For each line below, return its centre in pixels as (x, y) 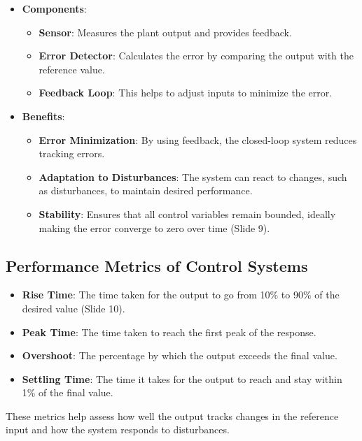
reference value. (72, 69)
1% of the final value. (68, 392)
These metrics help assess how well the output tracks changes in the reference (172, 415)
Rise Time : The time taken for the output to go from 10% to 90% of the (181, 295)
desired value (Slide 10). (74, 308)
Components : (54, 8)
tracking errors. (72, 153)
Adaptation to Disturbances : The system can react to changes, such (193, 176)
